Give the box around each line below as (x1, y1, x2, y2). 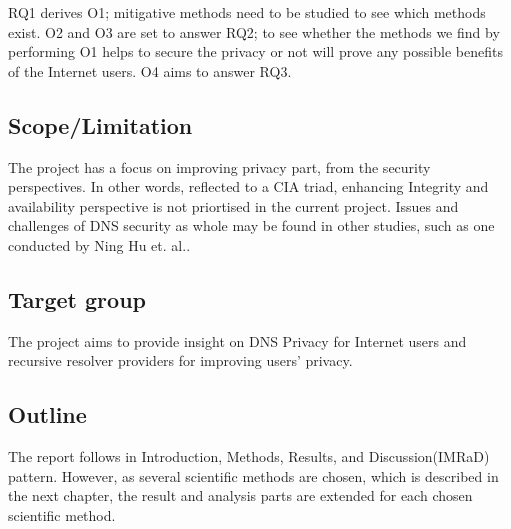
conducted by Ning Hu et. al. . (8, 234, 191, 255)
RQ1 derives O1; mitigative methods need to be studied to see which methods (8, 2, 486, 22)
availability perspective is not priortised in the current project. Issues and (8, 195, 459, 216)
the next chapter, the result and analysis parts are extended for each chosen (8, 485, 473, 506)
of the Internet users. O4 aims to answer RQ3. (8, 60, 292, 81)
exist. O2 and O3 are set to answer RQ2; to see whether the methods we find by (8, 21, 500, 42)
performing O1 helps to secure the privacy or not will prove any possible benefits (8, 41, 503, 62)
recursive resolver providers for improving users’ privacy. (8, 350, 353, 371)
